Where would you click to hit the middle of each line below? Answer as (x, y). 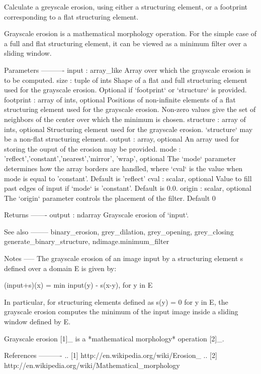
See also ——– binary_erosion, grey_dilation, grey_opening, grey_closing (119, 231)
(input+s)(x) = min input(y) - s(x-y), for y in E (78, 285)
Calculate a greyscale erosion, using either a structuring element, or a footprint (126, 7)
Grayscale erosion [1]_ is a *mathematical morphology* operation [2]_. (114, 338)
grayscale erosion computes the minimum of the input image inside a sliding (121, 311)
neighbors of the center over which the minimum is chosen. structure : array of (125, 119)
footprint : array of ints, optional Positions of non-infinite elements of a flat (120, 99)
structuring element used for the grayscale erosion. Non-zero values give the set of (130, 109)
